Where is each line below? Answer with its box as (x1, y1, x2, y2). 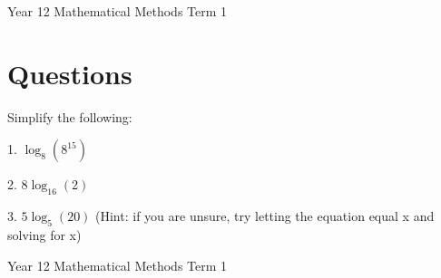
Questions (7, 54, 132, 91)
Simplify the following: (7, 107, 132, 126)
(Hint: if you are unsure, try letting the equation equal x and (95, 206, 435, 225)
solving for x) (7, 225, 82, 244)
